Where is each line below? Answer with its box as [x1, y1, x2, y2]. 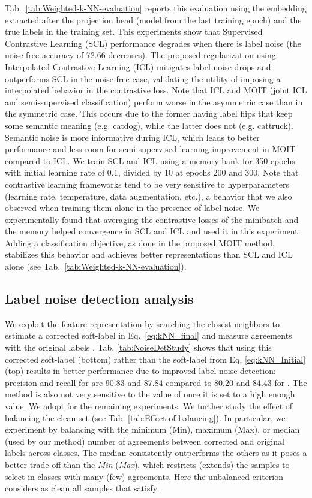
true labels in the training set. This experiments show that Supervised [5, 25, 263, 38]
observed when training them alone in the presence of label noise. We [5, 201, 260, 214]
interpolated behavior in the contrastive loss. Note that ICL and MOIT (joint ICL [5, 84, 307, 96]
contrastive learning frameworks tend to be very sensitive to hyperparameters [5, 177, 289, 190]
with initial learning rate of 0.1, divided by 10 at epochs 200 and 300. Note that [5, 166, 299, 179]
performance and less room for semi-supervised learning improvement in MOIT [5, 143, 296, 155]
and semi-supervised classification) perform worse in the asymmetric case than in [5, 95, 303, 108]
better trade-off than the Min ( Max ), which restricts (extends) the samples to [5, 458, 290, 470]
